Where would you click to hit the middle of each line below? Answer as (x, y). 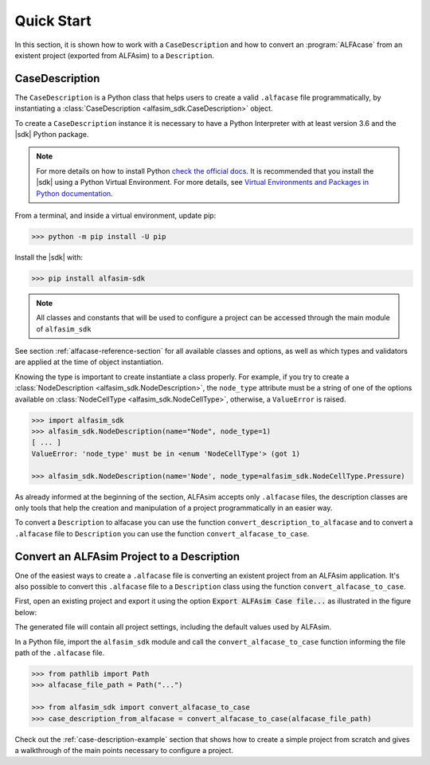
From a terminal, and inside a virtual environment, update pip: (115, 215)
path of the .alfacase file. (60, 653)
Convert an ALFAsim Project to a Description (127, 557)
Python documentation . (74, 193)
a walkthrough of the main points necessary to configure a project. (124, 750)
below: (26, 612)
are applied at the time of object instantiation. (89, 362)
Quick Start (53, 21)
